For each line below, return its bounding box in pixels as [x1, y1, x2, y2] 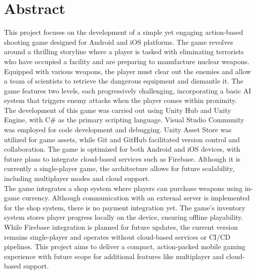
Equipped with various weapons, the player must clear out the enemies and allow [4, 66, 251, 76]
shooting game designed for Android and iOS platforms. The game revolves [4, 36, 233, 47]
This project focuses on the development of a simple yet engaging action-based [4, 27, 244, 37]
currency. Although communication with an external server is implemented [22, 192, 250, 203]
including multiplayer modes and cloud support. [4, 173, 150, 183]
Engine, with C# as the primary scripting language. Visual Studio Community [4, 114, 245, 125]
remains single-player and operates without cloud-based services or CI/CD [4, 231, 231, 242]
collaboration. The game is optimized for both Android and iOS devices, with [4, 144, 241, 154]
